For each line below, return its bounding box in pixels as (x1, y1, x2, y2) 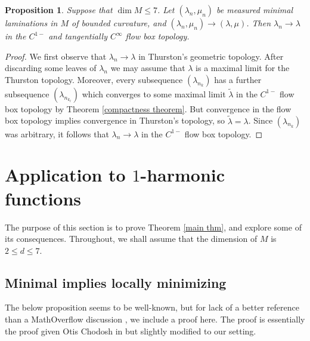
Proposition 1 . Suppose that (5, 4, 113, 16)
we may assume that (110, 62, 185, 74)
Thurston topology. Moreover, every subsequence (5, 73, 183, 85)
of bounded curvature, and (72, 17, 166, 29)
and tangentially (48, 30, 107, 42)
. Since (248, 114, 273, 127)
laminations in (5, 17, 58, 29)
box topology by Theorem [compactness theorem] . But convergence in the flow (5, 102, 292, 115)
